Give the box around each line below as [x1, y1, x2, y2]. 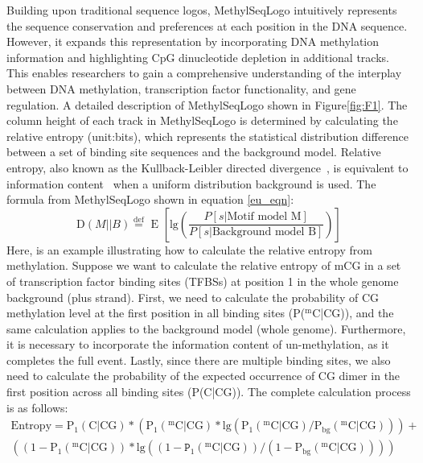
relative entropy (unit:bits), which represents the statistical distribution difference [6, 127, 409, 144]
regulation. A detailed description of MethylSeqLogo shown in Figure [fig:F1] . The [6, 96, 408, 113]
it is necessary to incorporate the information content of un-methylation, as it [6, 336, 389, 353]
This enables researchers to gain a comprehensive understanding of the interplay [6, 64, 402, 81]
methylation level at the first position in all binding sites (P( [6, 304, 306, 321]
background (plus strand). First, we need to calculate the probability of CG [6, 288, 380, 305]
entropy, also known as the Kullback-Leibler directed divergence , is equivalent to [6, 159, 409, 176]
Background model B [211, 226, 317, 238]
